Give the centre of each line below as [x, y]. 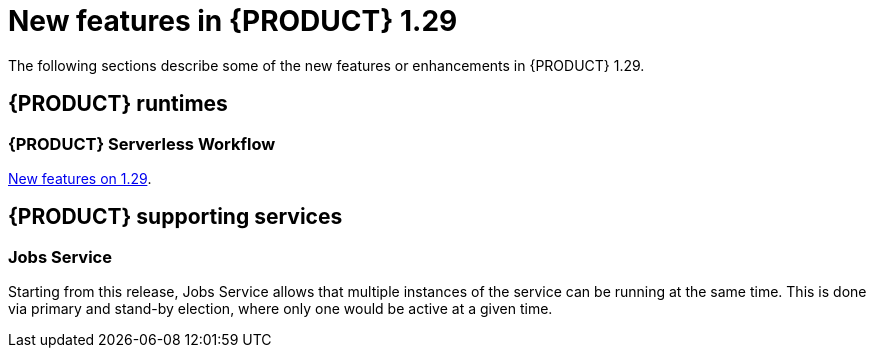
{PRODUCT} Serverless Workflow [142, 143]
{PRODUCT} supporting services [175, 217]
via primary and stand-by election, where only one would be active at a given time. [280, 309]
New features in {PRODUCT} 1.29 [233, 21]
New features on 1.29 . [80, 178]
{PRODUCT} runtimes [118, 104]
